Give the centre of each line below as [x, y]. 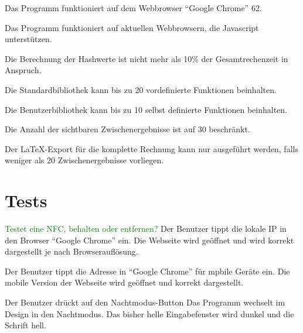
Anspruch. [23, 70]
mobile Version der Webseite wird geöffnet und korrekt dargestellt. [124, 282]
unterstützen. [28, 39]
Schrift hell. [25, 325]
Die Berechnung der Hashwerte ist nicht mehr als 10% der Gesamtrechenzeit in [147, 58]
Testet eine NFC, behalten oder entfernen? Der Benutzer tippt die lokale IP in [146, 229]
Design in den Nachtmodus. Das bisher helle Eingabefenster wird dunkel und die [149, 313]
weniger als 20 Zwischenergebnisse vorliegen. [84, 160]
